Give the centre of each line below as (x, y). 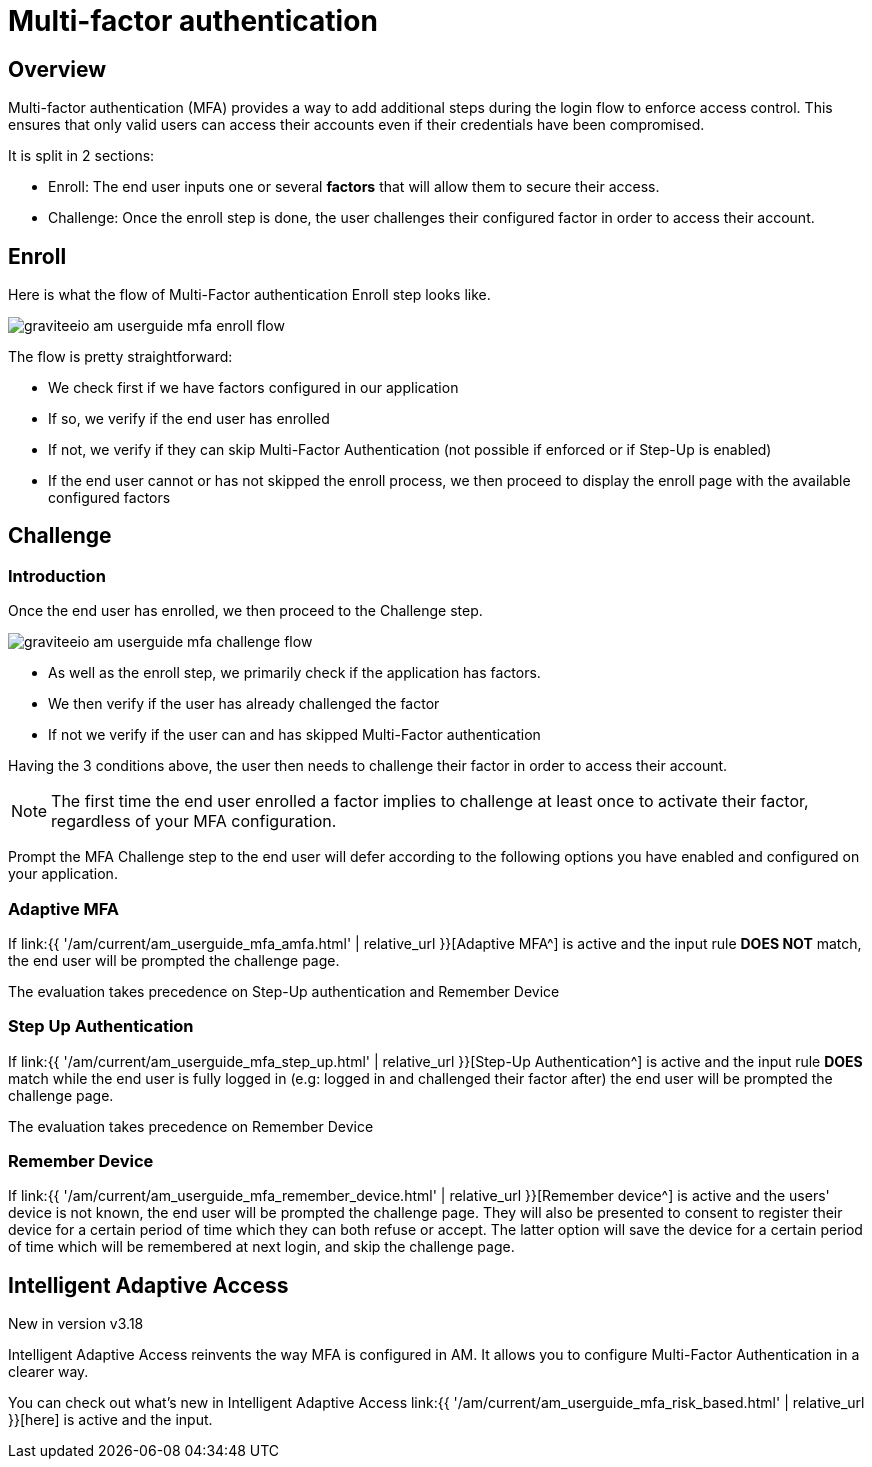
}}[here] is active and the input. (110, 1420)
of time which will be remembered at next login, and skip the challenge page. (261, 1247)
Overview (57, 69)
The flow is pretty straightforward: (120, 357)
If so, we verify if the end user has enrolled (189, 419)
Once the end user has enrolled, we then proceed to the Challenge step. (245, 611)
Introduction (57, 575)
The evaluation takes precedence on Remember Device (191, 1126)
